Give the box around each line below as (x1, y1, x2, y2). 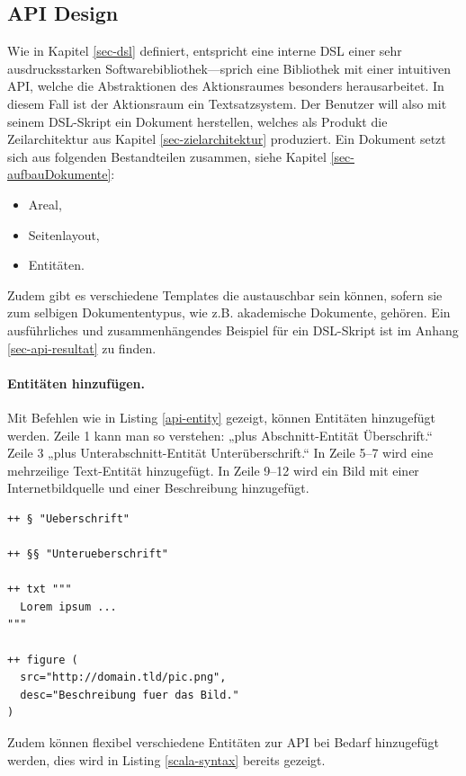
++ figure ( (7, 653, 78, 666)
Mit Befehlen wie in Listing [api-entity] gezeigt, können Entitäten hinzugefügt (7, 407, 435, 426)
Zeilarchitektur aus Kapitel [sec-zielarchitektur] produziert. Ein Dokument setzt (7, 129, 446, 148)
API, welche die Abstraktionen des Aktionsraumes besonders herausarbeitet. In (7, 76, 444, 95)
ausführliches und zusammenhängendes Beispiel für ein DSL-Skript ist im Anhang (7, 320, 459, 339)
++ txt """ (7, 583, 72, 596)
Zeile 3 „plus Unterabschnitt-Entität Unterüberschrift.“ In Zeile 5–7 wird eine (7, 443, 434, 462)
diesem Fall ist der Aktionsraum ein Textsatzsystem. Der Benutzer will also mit (7, 94, 447, 112)
